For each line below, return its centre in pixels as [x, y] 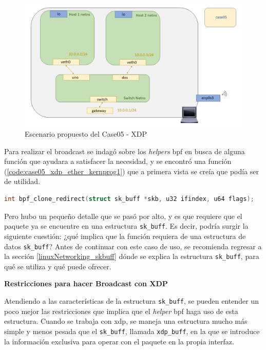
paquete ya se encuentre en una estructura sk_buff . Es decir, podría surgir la [126, 226]
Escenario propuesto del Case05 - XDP [86, 134]
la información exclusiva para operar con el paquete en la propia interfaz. [119, 341]
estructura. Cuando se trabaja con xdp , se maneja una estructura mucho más [126, 321]
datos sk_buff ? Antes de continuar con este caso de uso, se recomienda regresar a [133, 246]
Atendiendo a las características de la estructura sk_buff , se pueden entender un [131, 301]
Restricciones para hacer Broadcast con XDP [86, 283]
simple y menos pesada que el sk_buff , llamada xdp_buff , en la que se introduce [132, 331]
